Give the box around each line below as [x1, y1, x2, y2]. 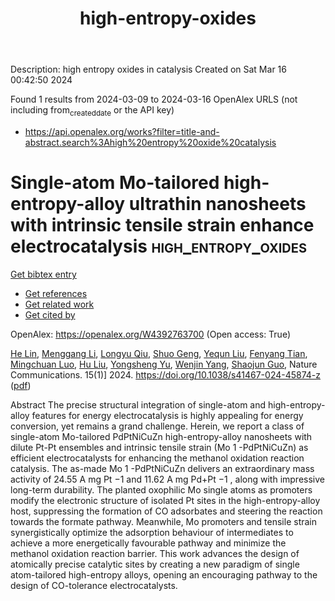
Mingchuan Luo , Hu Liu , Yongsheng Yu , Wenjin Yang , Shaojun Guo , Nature [10, 358, 318, 370]
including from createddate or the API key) [10, 104, 175, 118]
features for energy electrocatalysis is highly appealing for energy [31, 409, 304, 421]
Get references [24, 287, 88, 299]
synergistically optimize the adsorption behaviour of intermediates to [10, 526, 294, 538]
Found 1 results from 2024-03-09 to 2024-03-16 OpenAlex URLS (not [10, 93, 298, 106]
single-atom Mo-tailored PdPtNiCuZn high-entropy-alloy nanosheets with [10, 430, 313, 442]
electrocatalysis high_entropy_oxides [10, 235, 307, 258]
